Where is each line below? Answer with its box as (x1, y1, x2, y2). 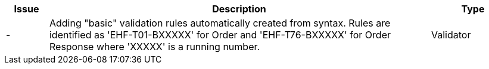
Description (212, 3, 266, 15)
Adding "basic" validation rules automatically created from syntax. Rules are (49, 17, 391, 29)
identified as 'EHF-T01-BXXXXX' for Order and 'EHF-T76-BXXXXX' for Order (49, 29, 391, 41)
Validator (431, 29, 471, 41)
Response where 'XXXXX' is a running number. (49, 41, 260, 52)
